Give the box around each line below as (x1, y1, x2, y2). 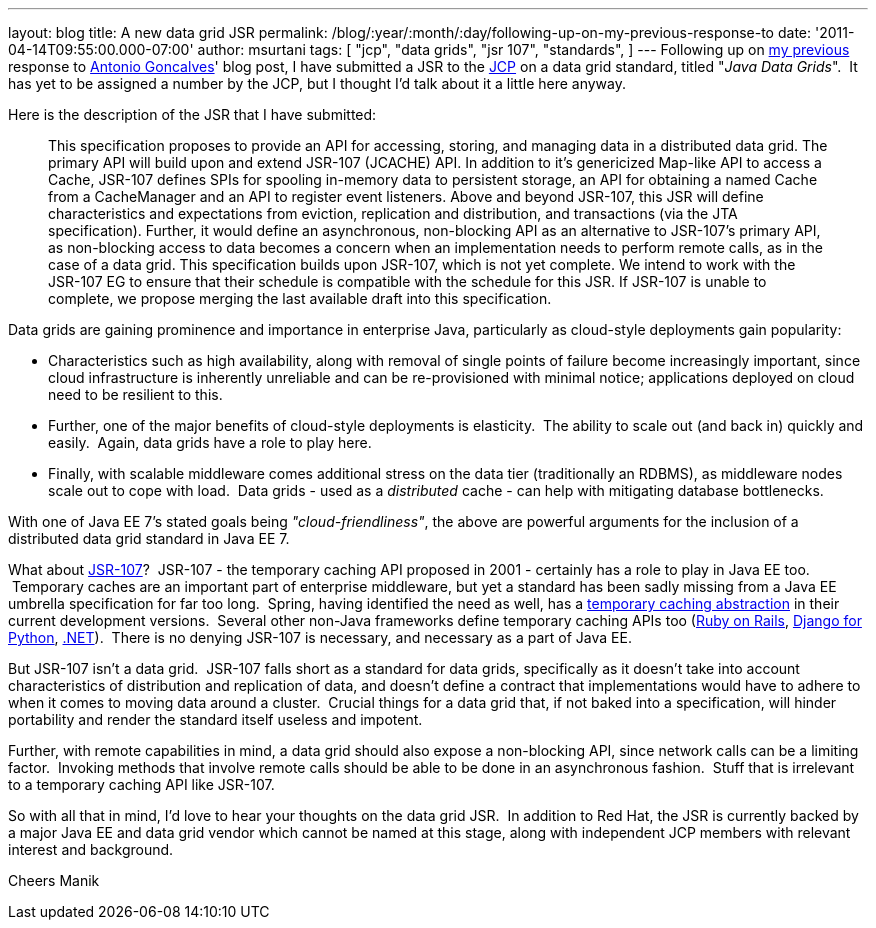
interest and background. (8, 841, 174, 858)
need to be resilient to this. (48, 386, 223, 403)
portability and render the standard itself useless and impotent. (8, 711, 423, 728)
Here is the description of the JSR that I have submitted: (8, 106, 377, 123)
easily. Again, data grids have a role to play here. (48, 434, 372, 451)
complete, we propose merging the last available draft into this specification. (48, 290, 552, 307)
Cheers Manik (8, 872, 100, 889)
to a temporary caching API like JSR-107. (8, 776, 275, 793)
